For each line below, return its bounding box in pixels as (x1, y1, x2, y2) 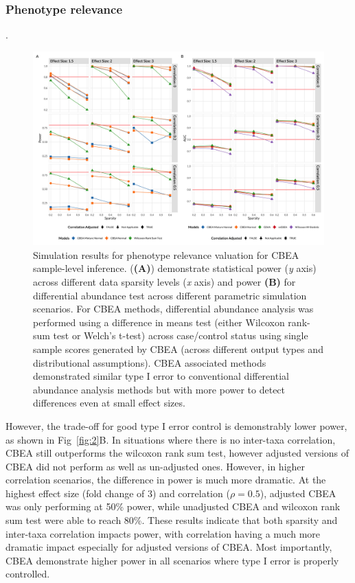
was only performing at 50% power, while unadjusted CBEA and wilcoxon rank (5, 499, 341, 514)
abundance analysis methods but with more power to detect (33, 382, 286, 396)
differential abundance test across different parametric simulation (33, 288, 307, 302)
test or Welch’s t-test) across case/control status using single (53, 328, 308, 343)
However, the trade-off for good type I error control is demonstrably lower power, (5, 418, 347, 433)
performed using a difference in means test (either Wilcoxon (33, 315, 285, 329)
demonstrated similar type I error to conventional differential (33, 369, 289, 383)
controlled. (5, 567, 50, 581)
